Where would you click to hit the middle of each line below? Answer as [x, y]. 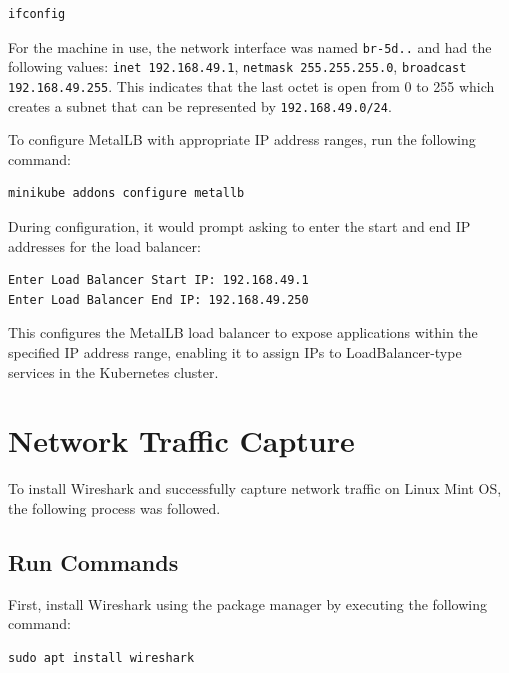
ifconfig [37, 14]
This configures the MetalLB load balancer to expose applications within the [243, 332]
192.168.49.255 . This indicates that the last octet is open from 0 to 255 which [251, 85]
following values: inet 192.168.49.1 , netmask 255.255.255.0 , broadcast [237, 66]
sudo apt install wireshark [101, 657]
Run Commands [93, 561]
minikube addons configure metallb [126, 193]
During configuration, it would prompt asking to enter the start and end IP [239, 226]
